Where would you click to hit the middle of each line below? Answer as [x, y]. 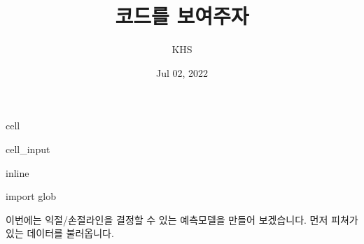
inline [17, 172]
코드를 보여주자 [182, 16]
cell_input [28, 149]
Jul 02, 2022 [182, 72]
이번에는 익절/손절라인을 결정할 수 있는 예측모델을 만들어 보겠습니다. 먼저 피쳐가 [182, 219]
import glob [31, 196]
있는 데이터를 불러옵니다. [60, 233]
